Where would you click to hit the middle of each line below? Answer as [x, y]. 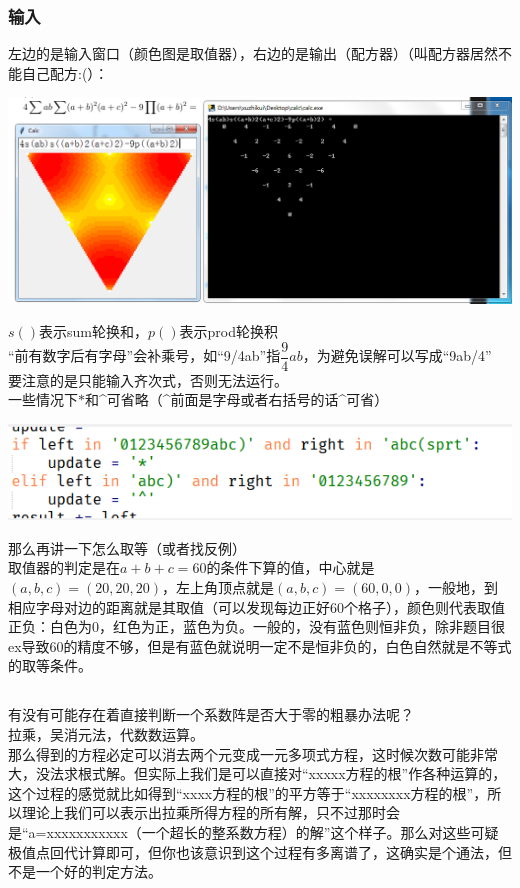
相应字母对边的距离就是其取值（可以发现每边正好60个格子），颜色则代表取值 [256, 606]
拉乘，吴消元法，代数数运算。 [106, 734]
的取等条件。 [50, 665]
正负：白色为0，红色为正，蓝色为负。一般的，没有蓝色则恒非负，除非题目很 [256, 626]
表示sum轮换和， [94, 331]
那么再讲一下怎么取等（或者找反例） [127, 547]
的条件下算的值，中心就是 [290, 567]
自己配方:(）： [65, 72]
